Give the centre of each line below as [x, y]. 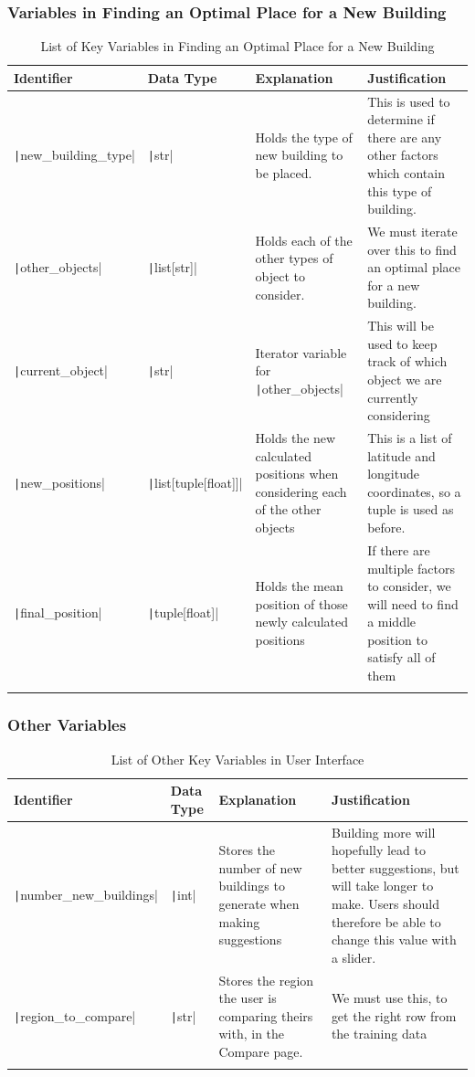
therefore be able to [386, 921]
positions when [297, 474]
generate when [259, 904]
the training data [379, 1034]
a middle [392, 622]
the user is [248, 998]
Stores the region [266, 980]
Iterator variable [301, 352]
